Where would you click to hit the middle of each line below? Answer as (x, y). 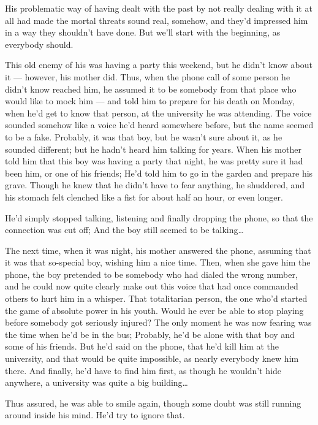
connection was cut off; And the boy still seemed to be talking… (124, 230)
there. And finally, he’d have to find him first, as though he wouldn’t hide (143, 370)
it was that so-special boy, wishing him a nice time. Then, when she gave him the (158, 262)
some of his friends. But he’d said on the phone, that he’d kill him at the (142, 346)
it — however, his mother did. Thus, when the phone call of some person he (148, 76)
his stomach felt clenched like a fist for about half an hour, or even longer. (144, 197)
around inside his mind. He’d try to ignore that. (95, 415)
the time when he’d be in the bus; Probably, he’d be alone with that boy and (150, 334)
